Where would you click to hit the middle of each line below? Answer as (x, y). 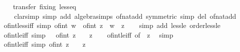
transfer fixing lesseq (45, 6)
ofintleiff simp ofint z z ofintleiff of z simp (88, 34)
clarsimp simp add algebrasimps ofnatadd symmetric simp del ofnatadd (125, 16)
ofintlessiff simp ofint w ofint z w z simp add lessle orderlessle (112, 25)
